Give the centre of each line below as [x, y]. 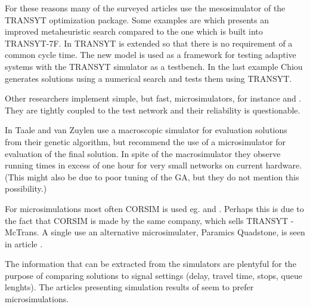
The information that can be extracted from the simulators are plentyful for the [151, 264]
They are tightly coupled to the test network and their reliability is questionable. [153, 110]
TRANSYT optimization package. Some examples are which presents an [137, 19]
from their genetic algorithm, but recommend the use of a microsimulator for [145, 141]
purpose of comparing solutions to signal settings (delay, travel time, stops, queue [154, 275]
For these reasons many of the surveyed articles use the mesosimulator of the [145, 8]
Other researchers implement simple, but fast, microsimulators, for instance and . [153, 98]
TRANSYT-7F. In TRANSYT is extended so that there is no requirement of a [149, 43]
